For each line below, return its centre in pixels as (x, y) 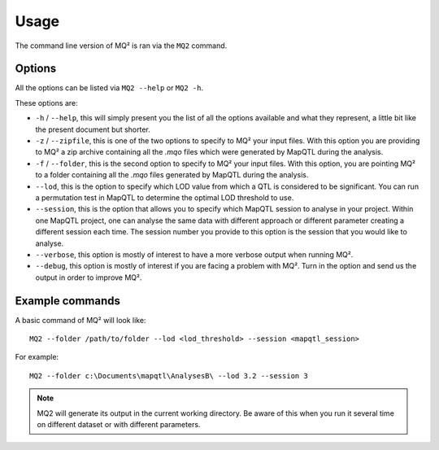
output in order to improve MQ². (89, 277)
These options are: (46, 103)
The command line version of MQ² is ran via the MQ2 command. (121, 46)
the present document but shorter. (93, 129)
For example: (37, 357)
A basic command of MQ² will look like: (80, 320)
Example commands (68, 301)
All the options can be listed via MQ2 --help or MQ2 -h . (109, 88)
